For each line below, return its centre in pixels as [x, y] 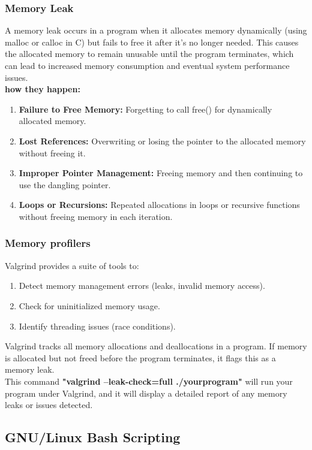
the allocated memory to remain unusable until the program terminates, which [149, 54]
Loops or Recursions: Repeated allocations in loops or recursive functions [159, 205]
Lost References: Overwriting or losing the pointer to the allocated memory [162, 141]
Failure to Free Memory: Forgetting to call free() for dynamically [145, 109]
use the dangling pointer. [65, 184]
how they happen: [43, 89]
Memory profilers [48, 243]
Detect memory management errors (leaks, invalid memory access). [142, 286]
